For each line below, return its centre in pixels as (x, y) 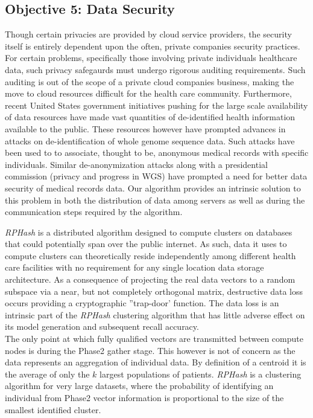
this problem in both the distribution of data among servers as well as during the (155, 200)
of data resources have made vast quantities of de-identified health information (150, 117)
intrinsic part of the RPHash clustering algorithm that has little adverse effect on (155, 314)
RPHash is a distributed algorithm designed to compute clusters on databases (149, 232)
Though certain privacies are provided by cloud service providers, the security (148, 34)
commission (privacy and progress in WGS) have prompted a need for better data (156, 176)
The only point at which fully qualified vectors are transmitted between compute (154, 339)
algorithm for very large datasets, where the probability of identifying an (139, 386)
